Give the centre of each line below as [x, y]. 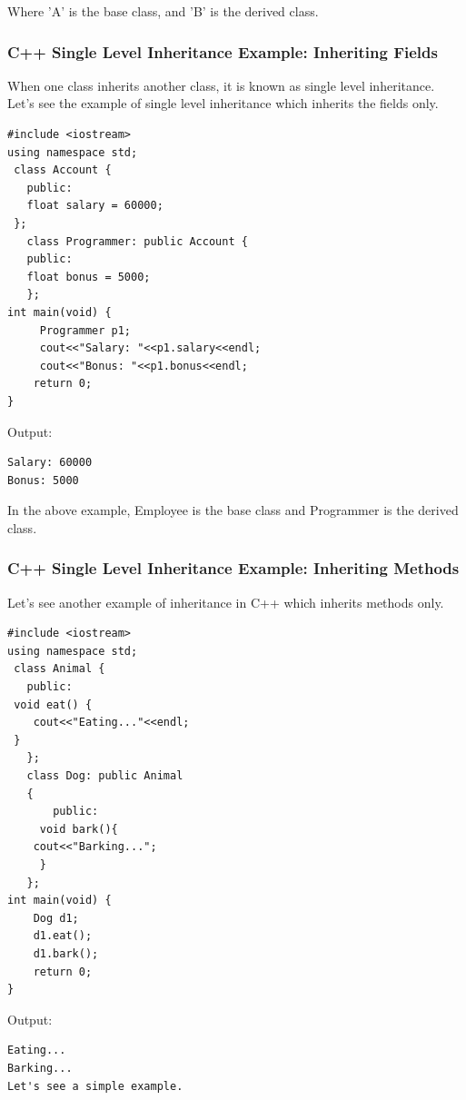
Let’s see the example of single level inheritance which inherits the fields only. [223, 103]
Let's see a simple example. [95, 1086]
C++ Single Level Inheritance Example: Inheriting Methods [233, 568]
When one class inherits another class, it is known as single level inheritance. [221, 85]
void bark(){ [79, 829]
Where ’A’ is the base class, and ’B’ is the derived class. [163, 11]
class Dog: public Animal [105, 776]
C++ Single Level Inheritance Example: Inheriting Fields [223, 51]
